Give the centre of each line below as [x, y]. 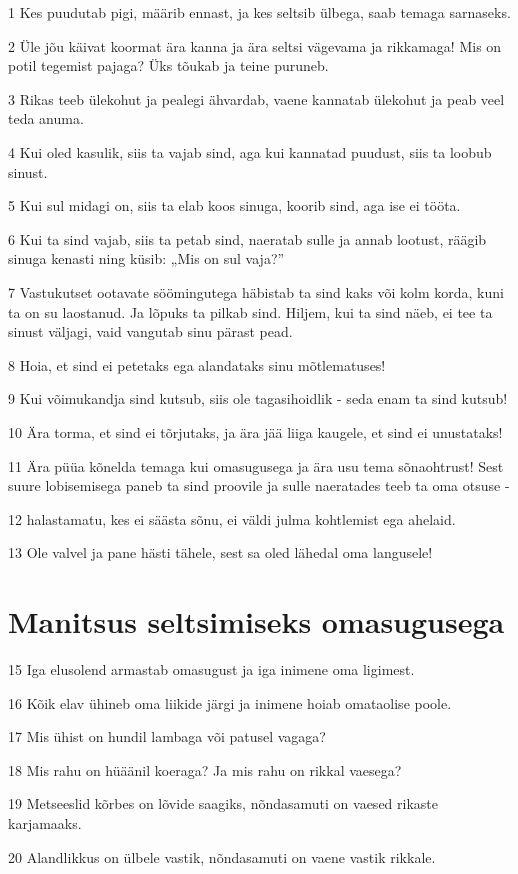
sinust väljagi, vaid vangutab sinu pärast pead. [150, 331]
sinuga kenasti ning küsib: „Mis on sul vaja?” [146, 258]
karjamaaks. [45, 822]
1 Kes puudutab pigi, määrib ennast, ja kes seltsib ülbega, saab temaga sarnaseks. [259, 12]
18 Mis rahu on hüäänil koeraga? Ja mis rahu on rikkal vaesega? [205, 769]
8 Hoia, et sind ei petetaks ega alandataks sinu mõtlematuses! [197, 364]
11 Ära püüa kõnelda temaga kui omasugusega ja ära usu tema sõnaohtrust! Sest [256, 465]
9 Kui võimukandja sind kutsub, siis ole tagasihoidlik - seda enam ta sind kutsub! [258, 398]
